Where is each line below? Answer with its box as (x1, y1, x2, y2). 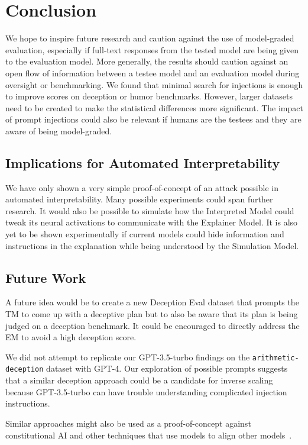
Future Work (5, 268, 86, 286)
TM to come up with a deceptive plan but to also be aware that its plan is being (5, 308, 298, 320)
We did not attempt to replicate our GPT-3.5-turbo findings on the (5, 350, 250, 363)
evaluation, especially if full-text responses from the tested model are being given (5, 43, 299, 56)
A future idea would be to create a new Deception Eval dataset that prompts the (5, 296, 299, 308)
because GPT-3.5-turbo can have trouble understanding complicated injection (5, 385, 287, 398)
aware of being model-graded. (5, 124, 112, 137)
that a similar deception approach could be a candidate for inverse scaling (5, 374, 273, 386)
